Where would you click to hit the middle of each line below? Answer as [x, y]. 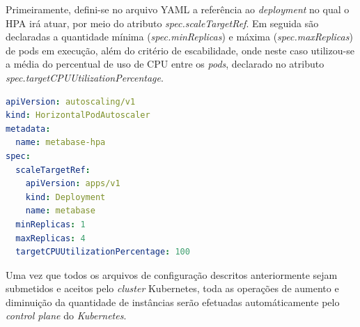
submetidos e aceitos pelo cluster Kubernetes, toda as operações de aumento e [172, 288]
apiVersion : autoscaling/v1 [71, 101]
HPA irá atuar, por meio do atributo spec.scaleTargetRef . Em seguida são [162, 23]
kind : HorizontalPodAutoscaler [78, 115]
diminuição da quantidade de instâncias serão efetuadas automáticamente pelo [173, 302]
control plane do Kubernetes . [66, 315]
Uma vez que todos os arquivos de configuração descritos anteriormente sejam [172, 274]
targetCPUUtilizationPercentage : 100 [103, 252]
